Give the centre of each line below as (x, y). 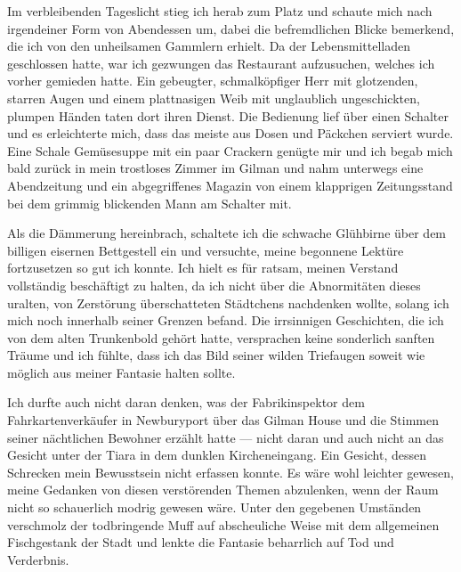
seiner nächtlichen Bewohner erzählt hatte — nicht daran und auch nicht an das (226, 437)
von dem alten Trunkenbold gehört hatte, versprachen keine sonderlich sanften (221, 337)
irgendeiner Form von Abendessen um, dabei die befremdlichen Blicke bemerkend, (231, 28)
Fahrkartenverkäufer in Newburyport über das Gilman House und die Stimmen (223, 420)
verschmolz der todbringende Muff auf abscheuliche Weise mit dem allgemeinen (223, 524)
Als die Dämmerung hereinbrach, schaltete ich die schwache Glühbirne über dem (227, 233)
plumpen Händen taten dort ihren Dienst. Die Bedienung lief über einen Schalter (228, 115)
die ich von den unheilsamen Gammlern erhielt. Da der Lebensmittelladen (209, 46)
